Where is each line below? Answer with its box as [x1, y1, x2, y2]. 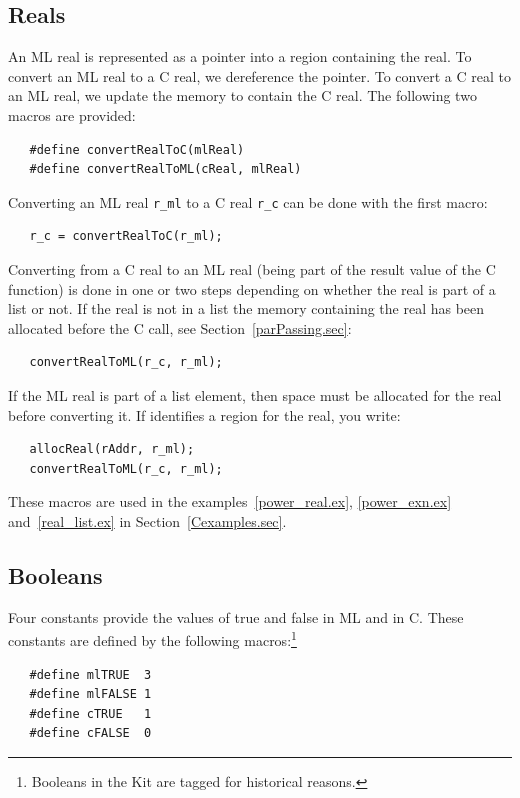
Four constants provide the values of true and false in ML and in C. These [8, 606, 464, 627]
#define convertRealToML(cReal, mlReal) [29, 162, 302, 177]
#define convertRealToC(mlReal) [29, 142, 245, 157]
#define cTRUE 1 [29, 706, 152, 721]
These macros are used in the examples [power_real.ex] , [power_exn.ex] [8, 491, 452, 512]
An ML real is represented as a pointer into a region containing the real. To [8, 46, 472, 67]
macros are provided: [8, 104, 136, 125]
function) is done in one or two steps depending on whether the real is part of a [8, 278, 496, 299]
